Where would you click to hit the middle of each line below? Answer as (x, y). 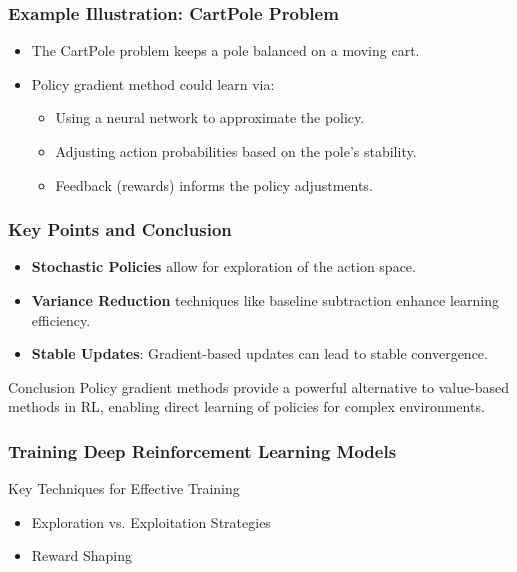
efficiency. (61, 319)
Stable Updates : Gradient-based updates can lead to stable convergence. (259, 353)
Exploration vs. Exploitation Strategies (151, 521)
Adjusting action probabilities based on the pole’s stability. (236, 151)
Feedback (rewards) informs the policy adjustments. (214, 184)
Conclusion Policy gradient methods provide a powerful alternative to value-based (259, 386)
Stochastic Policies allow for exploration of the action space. (223, 266)
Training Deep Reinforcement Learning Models (202, 450)
